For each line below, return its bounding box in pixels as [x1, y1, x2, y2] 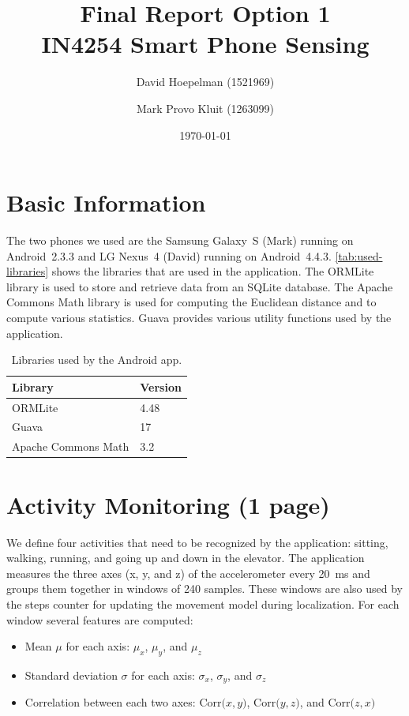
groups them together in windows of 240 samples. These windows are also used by [6, 580, 403, 597]
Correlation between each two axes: [24, 694, 196, 710]
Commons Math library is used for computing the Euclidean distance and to [6, 294, 377, 310]
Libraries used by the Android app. [11, 351, 182, 368]
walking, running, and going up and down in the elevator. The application [6, 549, 365, 566]
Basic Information [6, 186, 206, 219]
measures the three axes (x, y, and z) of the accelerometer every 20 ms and [6, 564, 370, 581]
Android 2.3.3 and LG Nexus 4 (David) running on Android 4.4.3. [6, 247, 332, 264]
